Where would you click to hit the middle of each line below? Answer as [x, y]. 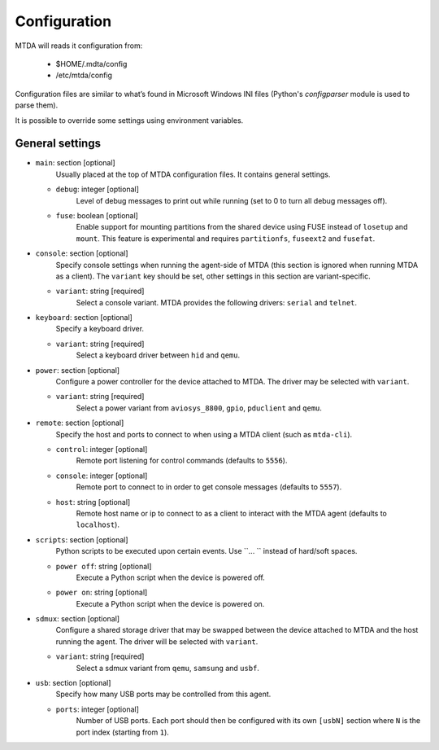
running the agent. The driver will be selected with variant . [157, 641]
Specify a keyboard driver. [100, 329]
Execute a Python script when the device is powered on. [170, 603]
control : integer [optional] [102, 449]
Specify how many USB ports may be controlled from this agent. [163, 694]
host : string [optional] [93, 502]
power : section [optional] [78, 370]
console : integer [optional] [102, 476]
